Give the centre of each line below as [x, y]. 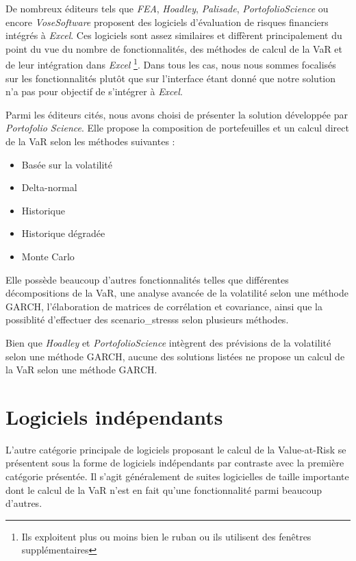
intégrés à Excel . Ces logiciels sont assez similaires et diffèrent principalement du [174, 35]
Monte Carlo [48, 256]
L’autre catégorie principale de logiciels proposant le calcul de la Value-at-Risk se [176, 449]
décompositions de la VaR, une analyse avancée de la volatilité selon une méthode [177, 293]
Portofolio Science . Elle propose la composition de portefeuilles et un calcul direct [177, 128]
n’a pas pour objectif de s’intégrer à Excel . [94, 91]
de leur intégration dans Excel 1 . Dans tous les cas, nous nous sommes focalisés [171, 64]
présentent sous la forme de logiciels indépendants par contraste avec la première [175, 463]
